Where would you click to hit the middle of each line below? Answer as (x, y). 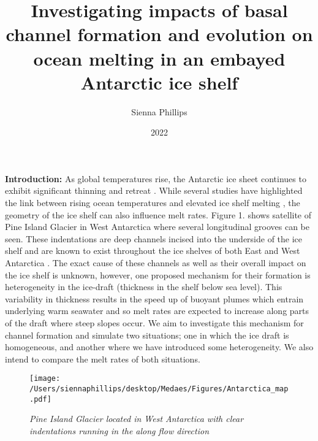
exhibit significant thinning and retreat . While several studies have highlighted (154, 190)
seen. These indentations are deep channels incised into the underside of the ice (154, 238)
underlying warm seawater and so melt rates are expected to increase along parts (157, 311)
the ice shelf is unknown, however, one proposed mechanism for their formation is (158, 274)
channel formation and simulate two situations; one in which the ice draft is (147, 335)
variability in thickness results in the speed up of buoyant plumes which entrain (154, 298)
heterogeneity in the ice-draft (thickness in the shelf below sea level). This (144, 287)
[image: (45, 379)
